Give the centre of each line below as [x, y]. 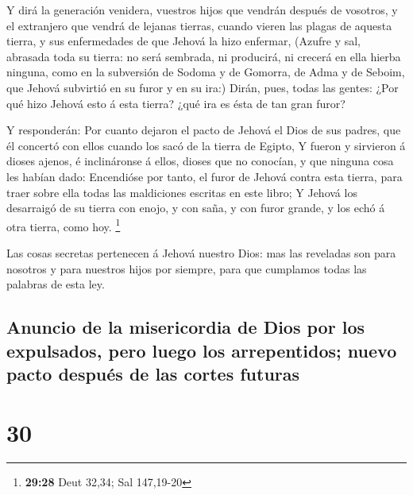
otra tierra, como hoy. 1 [64, 225]
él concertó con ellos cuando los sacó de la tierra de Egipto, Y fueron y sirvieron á [206, 145]
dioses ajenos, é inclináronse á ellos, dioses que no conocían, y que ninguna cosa [200, 161]
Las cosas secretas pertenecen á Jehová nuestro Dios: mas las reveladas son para [201, 252]
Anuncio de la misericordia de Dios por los [185, 327]
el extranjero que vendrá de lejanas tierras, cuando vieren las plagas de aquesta [199, 25]
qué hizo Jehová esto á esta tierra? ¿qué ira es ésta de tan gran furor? [176, 103]
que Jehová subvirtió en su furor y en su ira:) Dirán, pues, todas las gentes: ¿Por [203, 87]
